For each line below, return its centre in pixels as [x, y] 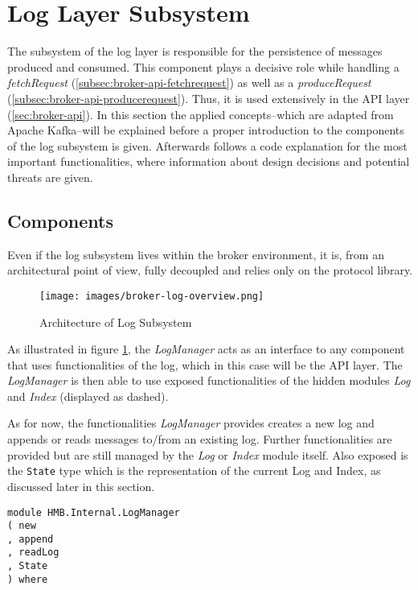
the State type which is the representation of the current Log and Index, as [194, 470]
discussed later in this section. [81, 486]
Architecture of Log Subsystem [116, 322]
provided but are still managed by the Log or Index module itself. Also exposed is [208, 454]
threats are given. [50, 177]
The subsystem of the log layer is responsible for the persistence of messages [195, 51]
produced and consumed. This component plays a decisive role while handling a [203, 66]
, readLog [33, 553]
